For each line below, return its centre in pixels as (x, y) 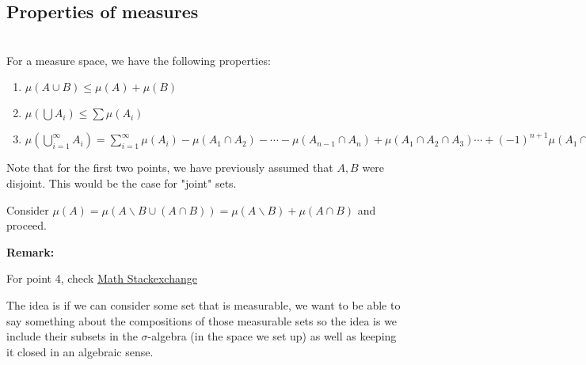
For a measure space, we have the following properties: (139, 60)
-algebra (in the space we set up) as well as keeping (272, 336)
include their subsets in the (72, 336)
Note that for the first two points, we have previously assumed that (170, 167)
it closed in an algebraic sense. (80, 351)
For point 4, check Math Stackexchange (102, 278)
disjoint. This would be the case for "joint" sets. (122, 182)
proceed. (27, 225)
